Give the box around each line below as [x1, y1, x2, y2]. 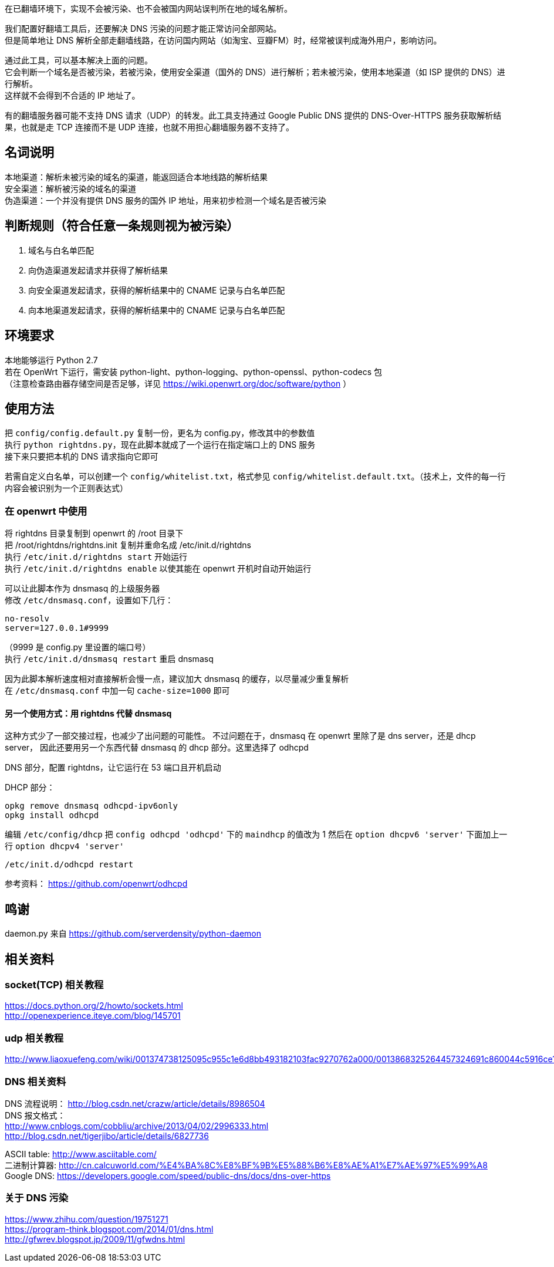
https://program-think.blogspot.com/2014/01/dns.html [5, 1224, 214, 1234]
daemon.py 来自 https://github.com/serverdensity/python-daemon [5, 928, 262, 939]
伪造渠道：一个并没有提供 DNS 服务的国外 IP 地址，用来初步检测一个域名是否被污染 [5, 195, 327, 205]
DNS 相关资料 [5, 1075, 66, 1087]
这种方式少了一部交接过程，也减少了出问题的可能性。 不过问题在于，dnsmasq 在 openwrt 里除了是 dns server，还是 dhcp [5, 731, 476, 741]
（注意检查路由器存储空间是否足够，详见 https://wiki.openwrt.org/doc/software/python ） [5, 378, 352, 388]
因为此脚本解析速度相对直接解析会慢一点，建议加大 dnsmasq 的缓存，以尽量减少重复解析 [5, 674, 349, 684]
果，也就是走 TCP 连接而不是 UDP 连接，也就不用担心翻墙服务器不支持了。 [5, 122, 294, 132]
